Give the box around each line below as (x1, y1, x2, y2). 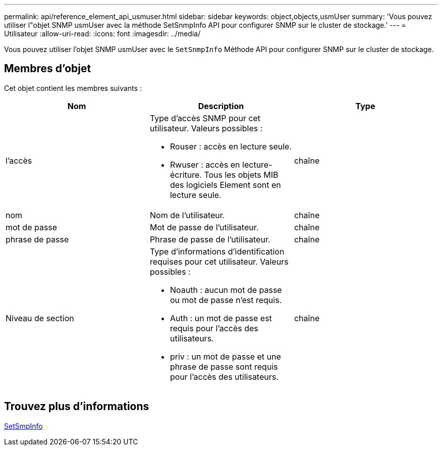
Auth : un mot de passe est (170, 313, 272, 323)
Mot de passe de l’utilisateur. (149, 222, 259, 232)
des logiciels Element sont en (170, 179, 281, 190)
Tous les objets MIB (204, 169, 279, 180)
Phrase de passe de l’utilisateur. (149, 234, 270, 244)
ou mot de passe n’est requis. (170, 294, 282, 305)
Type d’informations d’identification (149, 246, 285, 257)
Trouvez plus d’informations (4, 400, 149, 413)
